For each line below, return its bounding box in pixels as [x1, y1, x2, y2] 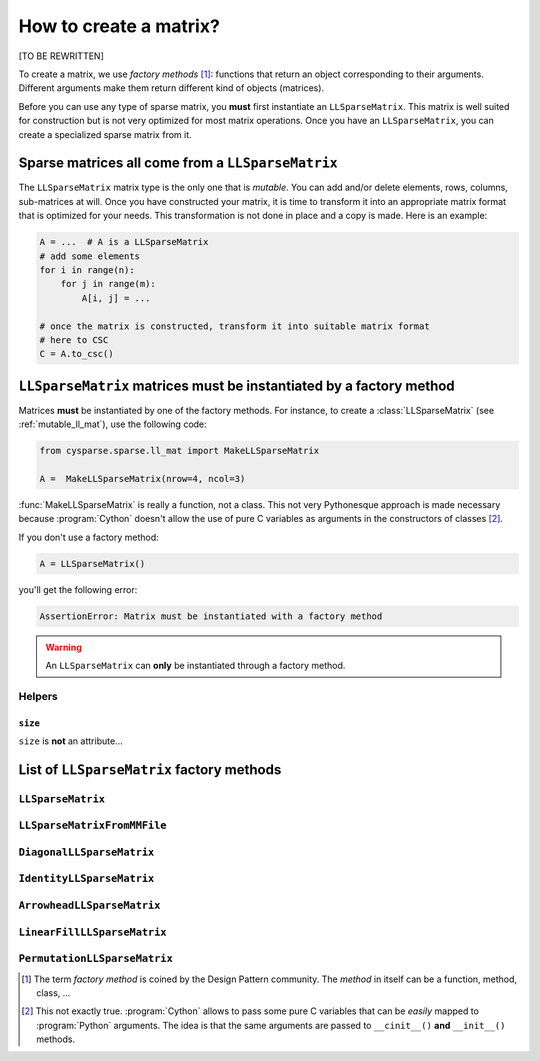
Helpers [18, 689, 59, 703]
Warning [45, 641, 82, 653]
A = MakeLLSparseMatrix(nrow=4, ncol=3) [39, 473, 246, 484]
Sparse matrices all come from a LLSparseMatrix [18, 155, 339, 172]
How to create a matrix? [18, 15, 220, 37]
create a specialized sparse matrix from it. [18, 128, 192, 140]
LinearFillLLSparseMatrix [18, 925, 167, 939]
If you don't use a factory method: [18, 531, 159, 543]
